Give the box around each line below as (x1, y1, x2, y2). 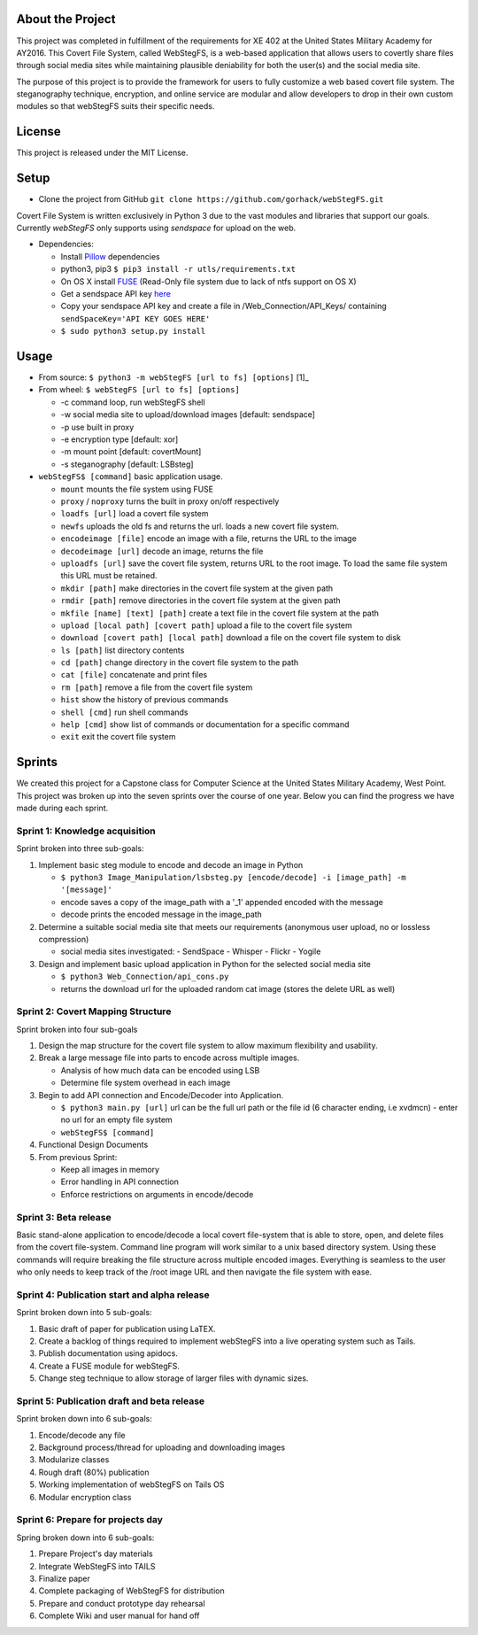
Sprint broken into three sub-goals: (16, 843, 144, 854)
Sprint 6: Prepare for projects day (16, 1514, 164, 1526)
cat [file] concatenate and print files (60, 670, 208, 680)
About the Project (16, 12, 116, 27)
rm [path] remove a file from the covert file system (60, 682, 253, 693)
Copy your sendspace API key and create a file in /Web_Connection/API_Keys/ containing (60, 301, 387, 312)
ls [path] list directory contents (60, 645, 185, 655)
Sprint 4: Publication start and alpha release (16, 1289, 210, 1301)
